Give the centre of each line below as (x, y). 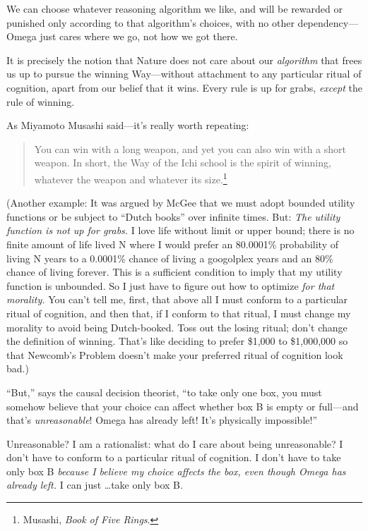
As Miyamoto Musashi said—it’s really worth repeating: (128, 125)
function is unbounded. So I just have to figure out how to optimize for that (171, 285)
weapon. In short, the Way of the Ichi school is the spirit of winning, (183, 163)
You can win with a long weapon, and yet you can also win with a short (190, 148)
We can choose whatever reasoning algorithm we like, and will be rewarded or (174, 8)
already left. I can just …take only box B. (95, 485)
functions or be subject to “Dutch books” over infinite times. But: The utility (173, 216)
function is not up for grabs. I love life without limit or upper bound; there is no (180, 230)
